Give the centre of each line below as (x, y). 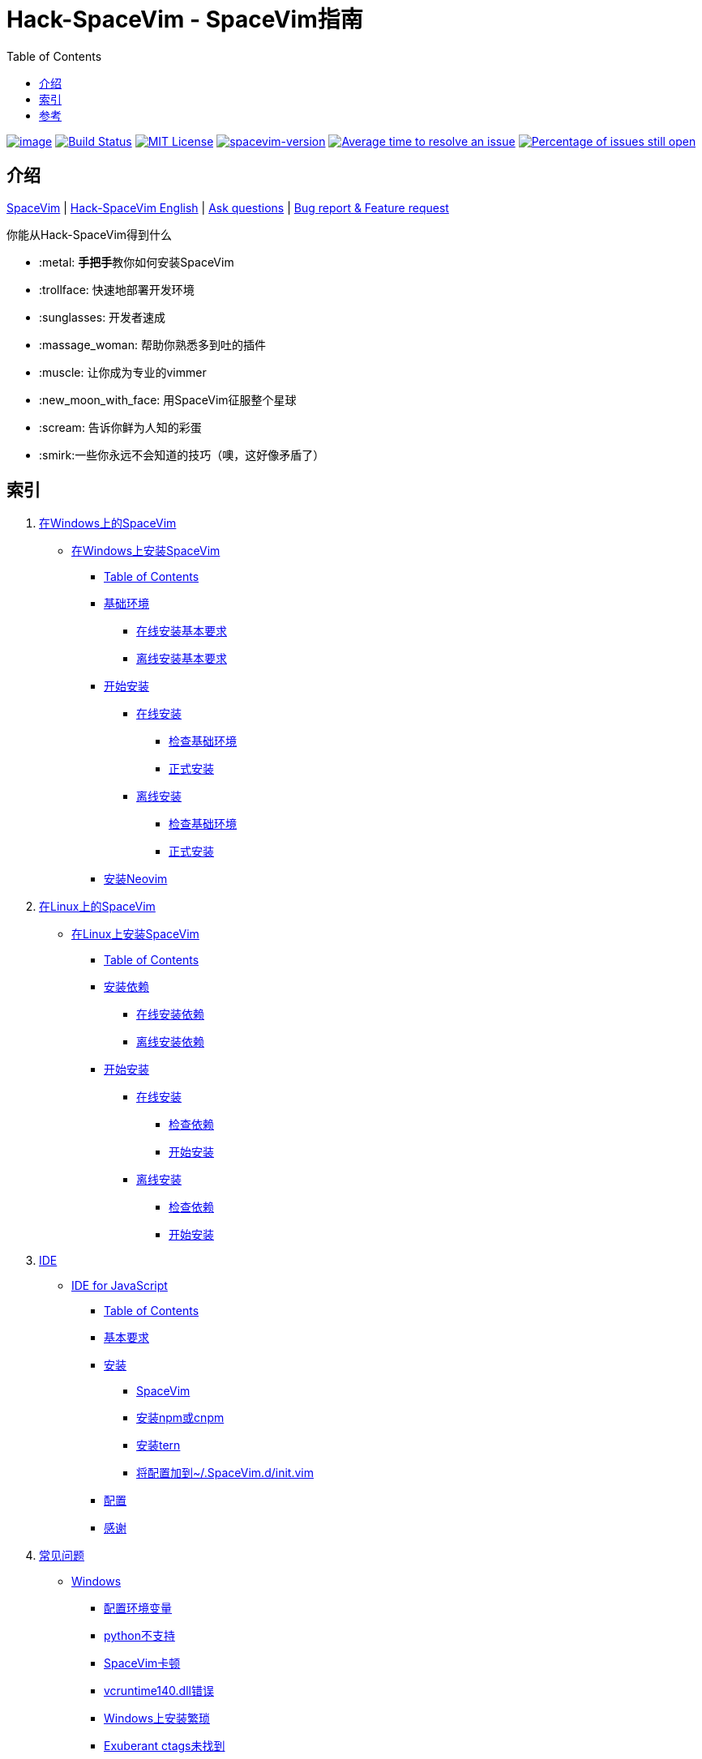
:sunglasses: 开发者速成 (103, 317)
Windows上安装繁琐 (157, 1718)
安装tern (158, 1445)
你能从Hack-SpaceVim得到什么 (90, 234)
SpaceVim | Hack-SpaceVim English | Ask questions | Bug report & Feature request (228, 207)
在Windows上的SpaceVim (108, 523)
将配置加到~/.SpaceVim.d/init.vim (225, 1473)
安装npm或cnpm (180, 1418)
